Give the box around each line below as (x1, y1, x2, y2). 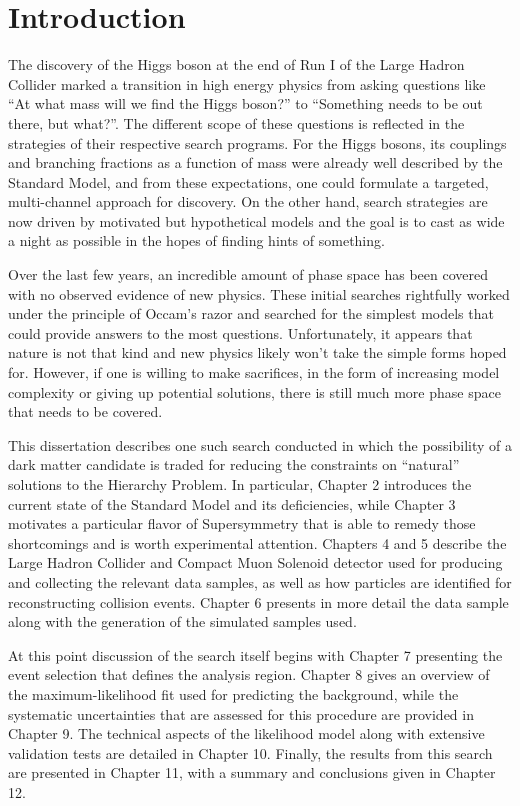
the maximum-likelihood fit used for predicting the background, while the (8, 683, 459, 704)
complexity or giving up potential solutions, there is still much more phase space (8, 381, 501, 402)
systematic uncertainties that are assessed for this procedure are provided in (8, 703, 474, 724)
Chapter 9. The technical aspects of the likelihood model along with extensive (8, 723, 485, 744)
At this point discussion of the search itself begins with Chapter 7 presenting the (8, 644, 503, 665)
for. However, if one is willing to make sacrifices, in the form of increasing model (8, 362, 500, 383)
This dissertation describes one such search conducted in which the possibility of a (8, 434, 513, 455)
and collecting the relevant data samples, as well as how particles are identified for (8, 571, 512, 592)
